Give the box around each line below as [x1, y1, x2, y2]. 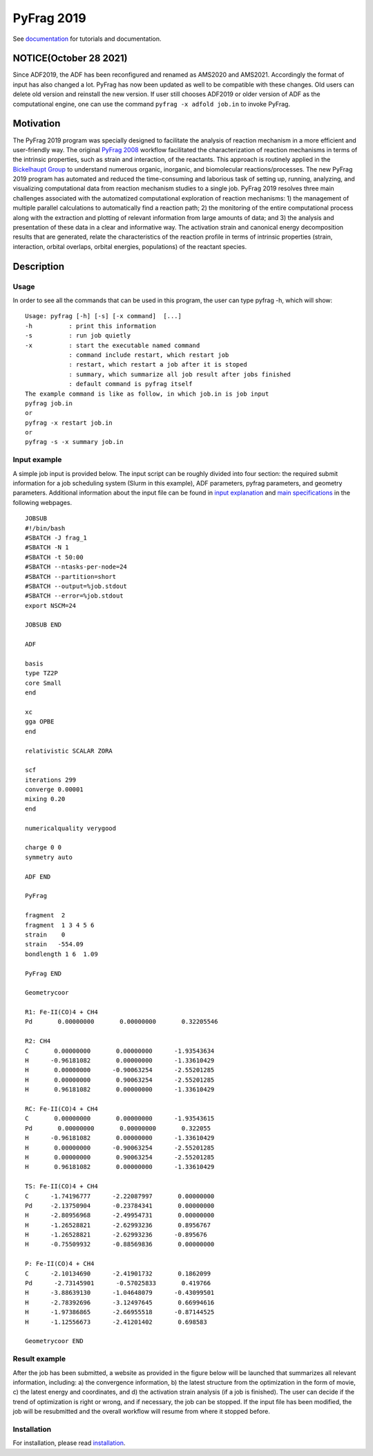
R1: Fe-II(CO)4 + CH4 [25, 1008, 98, 1016]
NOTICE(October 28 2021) [12, 53, 128, 64]
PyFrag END [25, 969, 62, 977]
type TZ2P [25, 670, 58, 677]
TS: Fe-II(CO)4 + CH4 [25, 1183, 98, 1190]
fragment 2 [25, 912, 66, 919]
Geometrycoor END [25, 1337, 84, 1345]
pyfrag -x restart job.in [25, 418, 113, 427]
